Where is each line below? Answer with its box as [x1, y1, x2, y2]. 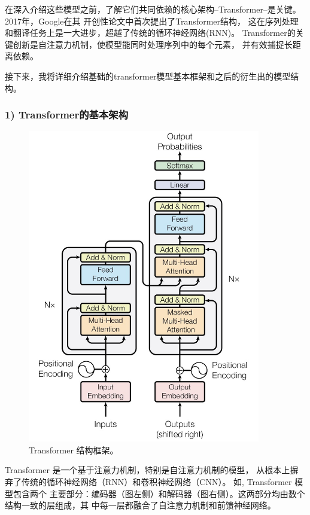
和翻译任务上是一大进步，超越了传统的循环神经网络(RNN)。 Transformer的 [5, 26, 296, 39]
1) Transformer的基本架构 [5, 107, 129, 122]
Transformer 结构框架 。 [29, 443, 118, 456]
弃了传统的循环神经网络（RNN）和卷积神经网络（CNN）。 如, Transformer [5, 475, 292, 487]
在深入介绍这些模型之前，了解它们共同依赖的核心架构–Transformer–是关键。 [5, 3, 301, 15]
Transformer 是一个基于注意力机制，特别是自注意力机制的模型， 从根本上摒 [5, 464, 299, 476]
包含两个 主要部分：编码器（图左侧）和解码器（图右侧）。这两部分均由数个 [13, 487, 305, 499]
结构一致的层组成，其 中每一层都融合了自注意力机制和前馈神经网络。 [5, 499, 276, 511]
